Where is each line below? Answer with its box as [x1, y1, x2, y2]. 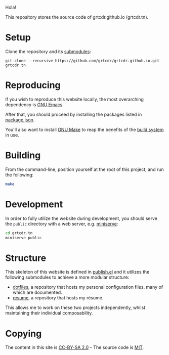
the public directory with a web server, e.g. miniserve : [5, 220, 118, 227]
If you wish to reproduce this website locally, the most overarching [5, 96, 144, 102]
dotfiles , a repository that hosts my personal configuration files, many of [12, 284, 163, 290]
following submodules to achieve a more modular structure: [5, 274, 130, 280]
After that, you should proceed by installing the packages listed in [5, 111, 142, 117]
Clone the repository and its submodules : [5, 48, 91, 55]
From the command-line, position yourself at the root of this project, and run [5, 166, 164, 172]
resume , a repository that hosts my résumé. [12, 295, 104, 301]
